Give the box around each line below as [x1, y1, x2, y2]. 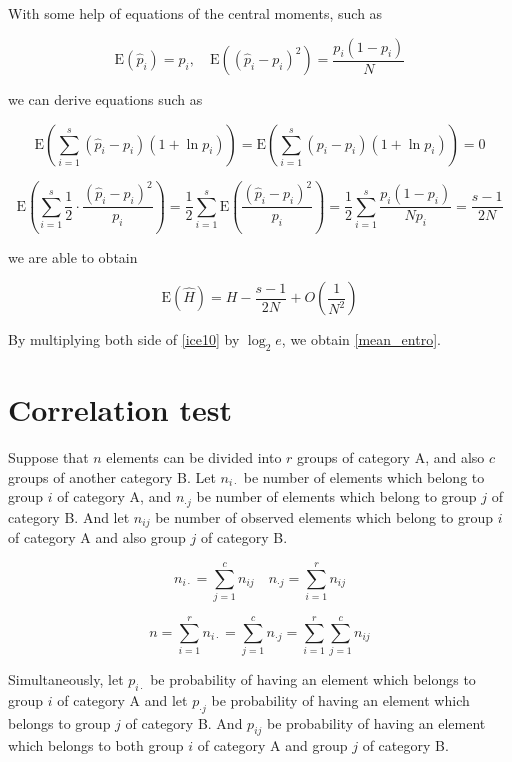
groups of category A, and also [297, 447, 485, 468]
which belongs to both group [8, 735, 184, 756]
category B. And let [8, 506, 130, 527]
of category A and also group [8, 527, 186, 548]
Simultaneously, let [8, 669, 124, 690]
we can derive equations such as [8, 89, 203, 110]
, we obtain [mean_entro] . [281, 329, 441, 350]
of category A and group [197, 735, 348, 756]
